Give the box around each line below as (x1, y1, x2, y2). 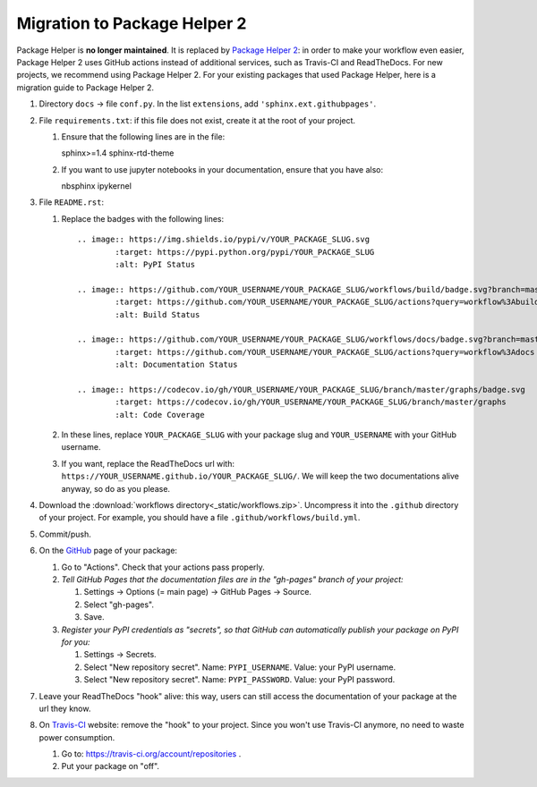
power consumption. (38, 732, 115, 742)
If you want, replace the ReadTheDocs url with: (61, 458, 234, 469)
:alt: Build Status (115, 309, 200, 319)
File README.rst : (38, 197, 105, 207)
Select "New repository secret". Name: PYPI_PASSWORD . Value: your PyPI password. (83, 674, 396, 685)
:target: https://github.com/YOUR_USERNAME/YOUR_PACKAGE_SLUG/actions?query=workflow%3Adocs (115, 347, 535, 357)
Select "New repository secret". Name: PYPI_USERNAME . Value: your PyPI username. (83, 662, 396, 673)
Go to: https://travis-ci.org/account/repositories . (61, 749, 242, 759)
